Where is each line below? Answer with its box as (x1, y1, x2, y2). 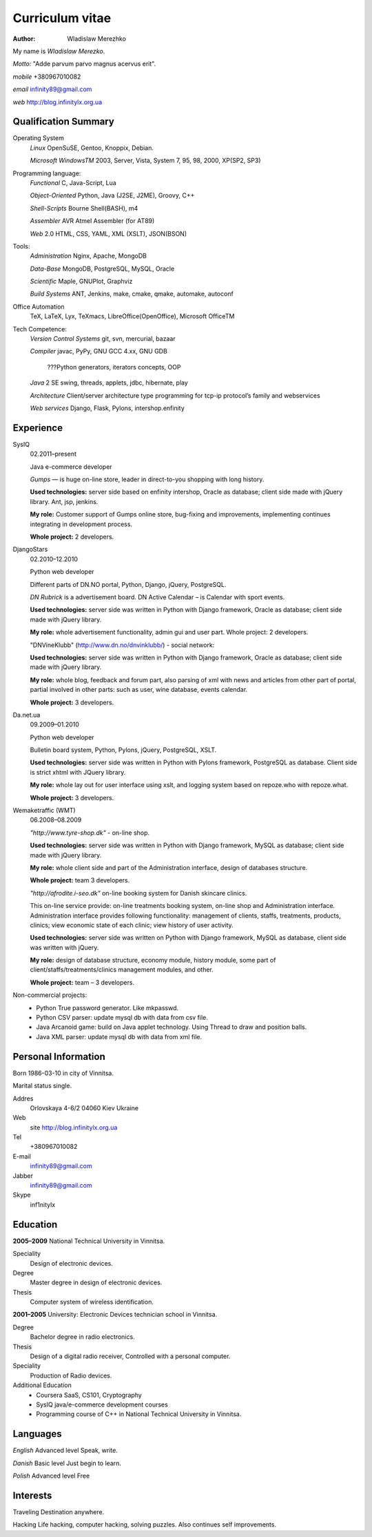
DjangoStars (12, 545, 48, 554)
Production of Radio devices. (30, 1371, 112, 1380)
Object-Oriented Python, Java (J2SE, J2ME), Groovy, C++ (30, 191, 195, 200)
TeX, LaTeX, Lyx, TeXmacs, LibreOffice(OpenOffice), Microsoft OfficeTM (30, 312, 235, 320)
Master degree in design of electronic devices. (30, 1278, 163, 1287)
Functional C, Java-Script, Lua (30, 178, 116, 186)
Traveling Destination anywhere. (12, 1507, 105, 1516)
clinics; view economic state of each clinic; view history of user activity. (30, 920, 234, 929)
